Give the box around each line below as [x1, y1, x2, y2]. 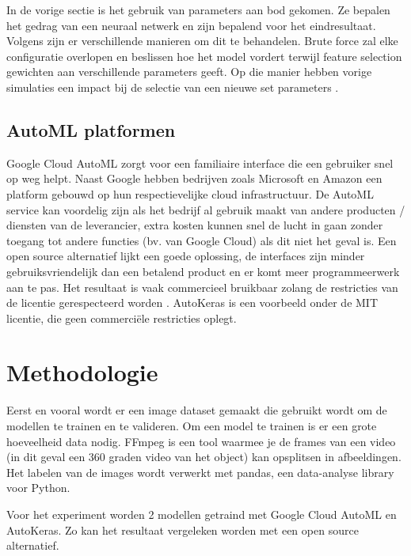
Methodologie [6, 356, 158, 388]
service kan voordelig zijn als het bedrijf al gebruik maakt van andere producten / [6, 201, 405, 217]
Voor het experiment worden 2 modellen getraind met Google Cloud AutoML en [6, 505, 397, 522]
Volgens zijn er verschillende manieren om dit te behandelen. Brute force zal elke [6, 32, 398, 49]
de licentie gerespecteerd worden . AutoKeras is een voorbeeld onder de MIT [6, 294, 379, 311]
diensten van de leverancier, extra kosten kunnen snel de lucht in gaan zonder [6, 217, 383, 233]
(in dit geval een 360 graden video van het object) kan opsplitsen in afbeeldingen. [6, 448, 401, 465]
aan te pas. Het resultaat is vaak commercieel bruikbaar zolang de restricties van [6, 278, 398, 295]
